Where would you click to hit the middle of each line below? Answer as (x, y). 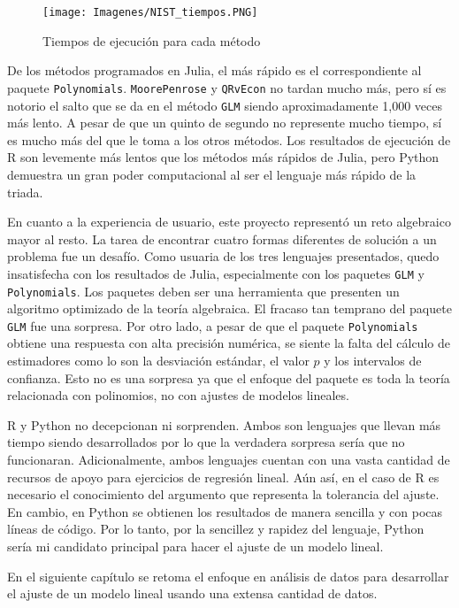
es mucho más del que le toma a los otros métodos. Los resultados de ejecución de (229, 139)
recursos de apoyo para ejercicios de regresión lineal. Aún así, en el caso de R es (223, 477)
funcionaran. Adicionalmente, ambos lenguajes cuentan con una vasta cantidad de (229, 460)
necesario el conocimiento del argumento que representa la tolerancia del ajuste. (223, 494)
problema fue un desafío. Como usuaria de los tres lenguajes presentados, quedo (223, 256)
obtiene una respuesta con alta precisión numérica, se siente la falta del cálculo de (229, 343)
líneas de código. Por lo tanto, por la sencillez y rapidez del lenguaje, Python (216, 529)
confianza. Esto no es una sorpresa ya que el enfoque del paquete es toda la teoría (229, 377)
